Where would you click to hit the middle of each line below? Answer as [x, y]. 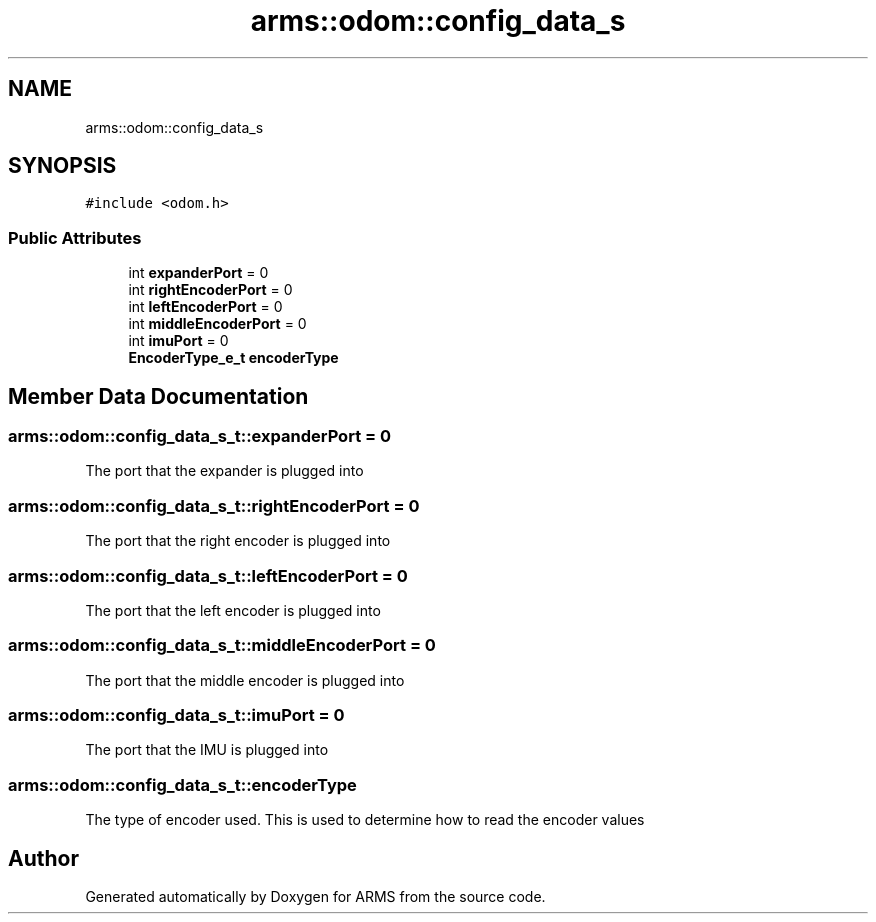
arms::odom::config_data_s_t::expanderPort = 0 [200, 436]
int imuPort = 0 [178, 341]
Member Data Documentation [158, 396]
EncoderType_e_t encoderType [233, 358]
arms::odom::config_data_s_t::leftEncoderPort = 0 [208, 575]
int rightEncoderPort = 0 [210, 290]
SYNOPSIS [62, 166]
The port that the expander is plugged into [224, 471]
